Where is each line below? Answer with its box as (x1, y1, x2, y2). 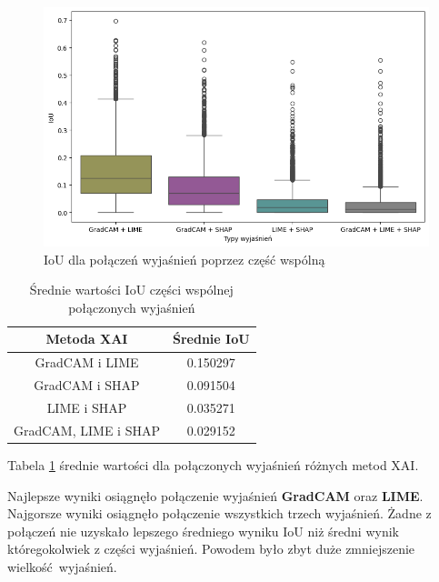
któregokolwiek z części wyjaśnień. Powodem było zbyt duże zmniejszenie (7, 539, 415, 558)
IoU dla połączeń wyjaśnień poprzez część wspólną (44, 249, 325, 268)
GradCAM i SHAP (34, 376, 140, 395)
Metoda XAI (45, 329, 128, 348)
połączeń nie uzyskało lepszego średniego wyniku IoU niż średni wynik (7, 521, 399, 540)
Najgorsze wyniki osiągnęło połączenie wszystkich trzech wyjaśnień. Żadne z (7, 504, 432, 523)
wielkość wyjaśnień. (7, 557, 117, 576)
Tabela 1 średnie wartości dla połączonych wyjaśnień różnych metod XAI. (7, 455, 419, 474)
